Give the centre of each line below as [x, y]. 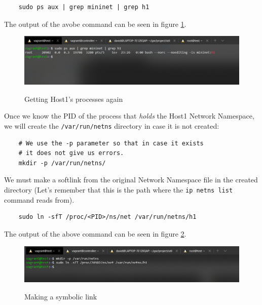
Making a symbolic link [61, 296]
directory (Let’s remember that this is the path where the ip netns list [119, 190]
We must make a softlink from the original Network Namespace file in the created [131, 180]
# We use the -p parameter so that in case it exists [111, 143]
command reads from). [39, 199]
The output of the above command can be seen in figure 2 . [95, 233]
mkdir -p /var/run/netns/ [62, 163]
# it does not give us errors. [71, 153]
